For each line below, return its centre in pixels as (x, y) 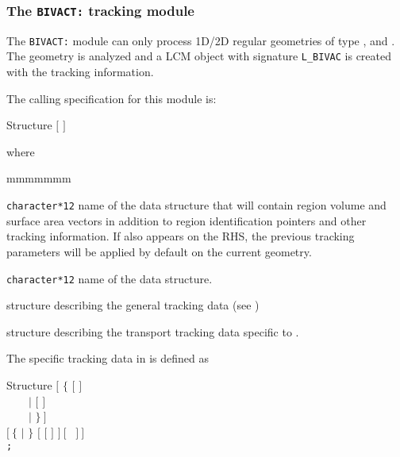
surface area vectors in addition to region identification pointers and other (187, 220)
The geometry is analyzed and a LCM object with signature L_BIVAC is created (199, 56)
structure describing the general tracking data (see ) (133, 305)
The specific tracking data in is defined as (108, 358)
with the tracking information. (80, 72)
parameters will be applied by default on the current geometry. (159, 251)
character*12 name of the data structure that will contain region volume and (196, 205)
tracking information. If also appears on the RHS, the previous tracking (181, 236)
